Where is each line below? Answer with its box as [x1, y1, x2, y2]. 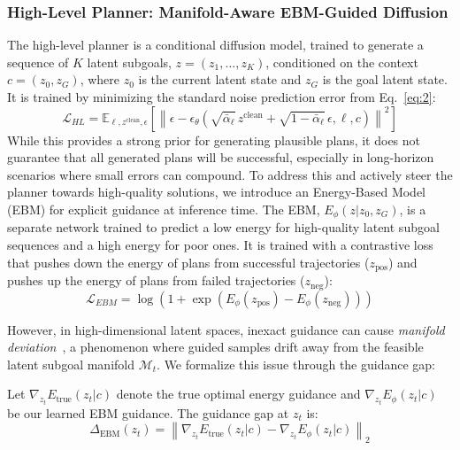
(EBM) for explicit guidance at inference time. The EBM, [7, 199, 320, 218]
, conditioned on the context [265, 52, 418, 71]
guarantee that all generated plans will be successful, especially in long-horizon [7, 148, 434, 167]
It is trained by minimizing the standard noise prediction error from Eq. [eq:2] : [7, 88, 436, 105]
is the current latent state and [138, 70, 302, 89]
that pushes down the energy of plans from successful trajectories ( [7, 252, 370, 271]
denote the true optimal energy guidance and [116, 384, 361, 403]
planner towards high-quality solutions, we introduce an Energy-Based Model [7, 182, 426, 201]
